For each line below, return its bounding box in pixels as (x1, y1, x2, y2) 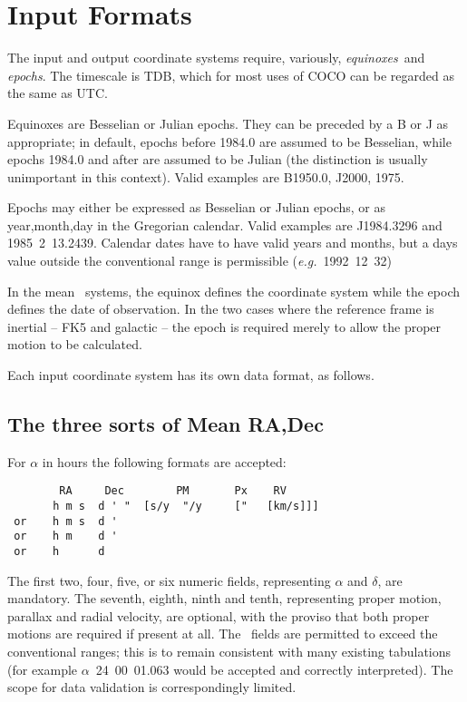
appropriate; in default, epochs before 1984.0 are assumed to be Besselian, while (7, 132, 452, 151)
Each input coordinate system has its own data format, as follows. (7, 366, 375, 385)
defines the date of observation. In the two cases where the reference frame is (7, 299, 434, 318)
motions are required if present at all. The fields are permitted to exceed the (7, 624, 438, 643)
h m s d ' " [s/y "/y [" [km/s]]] (53, 500, 319, 513)
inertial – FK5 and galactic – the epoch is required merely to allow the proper (7, 317, 442, 336)
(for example (7, 659, 78, 678)
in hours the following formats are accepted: (42, 452, 287, 471)
